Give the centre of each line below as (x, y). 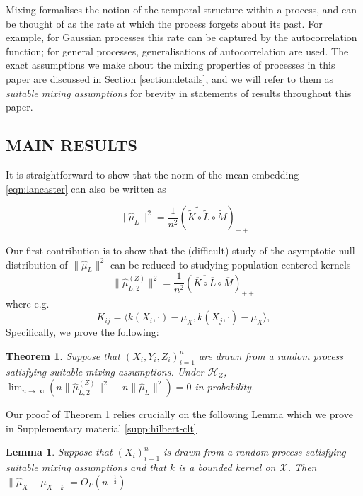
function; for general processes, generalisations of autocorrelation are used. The (177, 51)
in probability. (225, 387)
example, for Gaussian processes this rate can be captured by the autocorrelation (181, 37)
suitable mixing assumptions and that (86, 467)
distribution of (37, 264)
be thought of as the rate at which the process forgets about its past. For (164, 23)
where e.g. (28, 303)
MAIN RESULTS (72, 145)
